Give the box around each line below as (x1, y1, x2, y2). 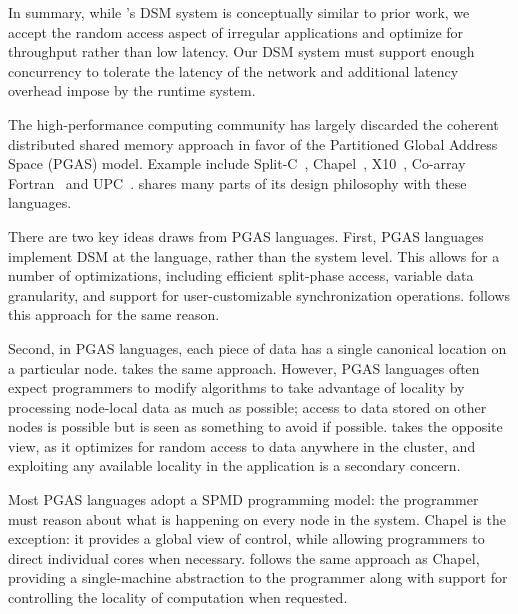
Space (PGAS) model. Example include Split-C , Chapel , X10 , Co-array (8, 153, 466, 174)
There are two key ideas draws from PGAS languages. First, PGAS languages (8, 225, 484, 246)
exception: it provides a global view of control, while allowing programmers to (8, 528, 485, 549)
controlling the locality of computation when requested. (8, 587, 348, 608)
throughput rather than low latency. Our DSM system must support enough (8, 41, 475, 62)
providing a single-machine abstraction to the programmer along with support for (8, 567, 508, 588)
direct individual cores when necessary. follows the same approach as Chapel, (8, 547, 480, 568)
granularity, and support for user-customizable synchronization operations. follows (8, 284, 511, 305)
